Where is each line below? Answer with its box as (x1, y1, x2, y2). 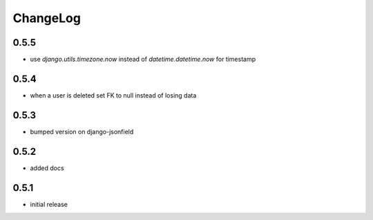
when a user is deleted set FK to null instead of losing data (30, 91, 197, 100)
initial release (30, 200, 68, 208)
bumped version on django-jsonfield (30, 127, 134, 136)
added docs (30, 163, 65, 172)
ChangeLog (12, 10, 81, 26)
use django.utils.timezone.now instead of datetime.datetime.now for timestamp (30, 55, 256, 64)
